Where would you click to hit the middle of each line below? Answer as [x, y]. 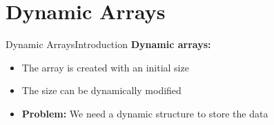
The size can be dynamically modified [101, 90]
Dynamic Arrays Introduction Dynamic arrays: [108, 44]
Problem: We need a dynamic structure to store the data [145, 113]
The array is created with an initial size [105, 67]
